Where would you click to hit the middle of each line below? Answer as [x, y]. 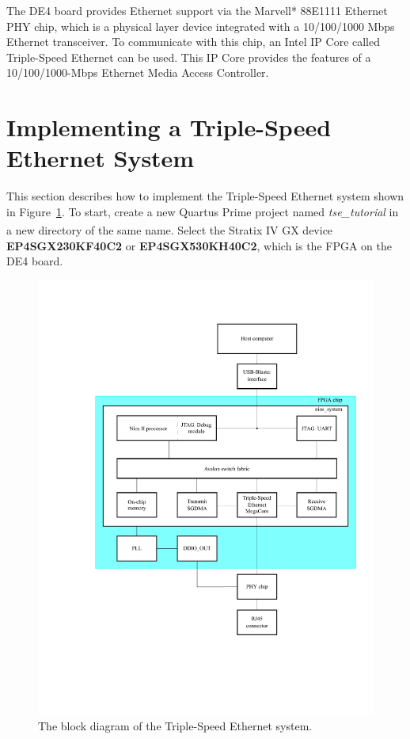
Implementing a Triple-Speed [169, 127]
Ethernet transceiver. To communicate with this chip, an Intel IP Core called [194, 42]
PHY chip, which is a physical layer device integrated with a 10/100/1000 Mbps [201, 26]
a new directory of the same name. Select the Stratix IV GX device [170, 230]
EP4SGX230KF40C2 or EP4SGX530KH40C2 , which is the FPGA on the [199, 245]
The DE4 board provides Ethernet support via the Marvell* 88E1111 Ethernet [197, 10]
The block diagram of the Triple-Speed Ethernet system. [175, 726]
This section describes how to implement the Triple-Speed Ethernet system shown [205, 196]
